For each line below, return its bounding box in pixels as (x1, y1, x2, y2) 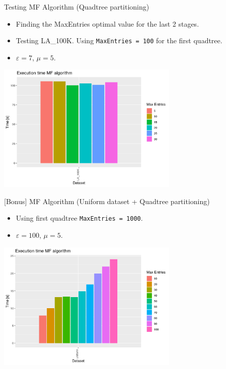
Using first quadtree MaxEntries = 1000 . (16, 213, 143, 223)
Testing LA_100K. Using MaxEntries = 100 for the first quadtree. (16, 35, 222, 46)
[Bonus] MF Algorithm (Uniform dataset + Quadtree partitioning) (4, 196, 210, 206)
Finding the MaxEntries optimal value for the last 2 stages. (16, 18, 199, 29)
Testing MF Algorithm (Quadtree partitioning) (4, 2, 149, 12)
